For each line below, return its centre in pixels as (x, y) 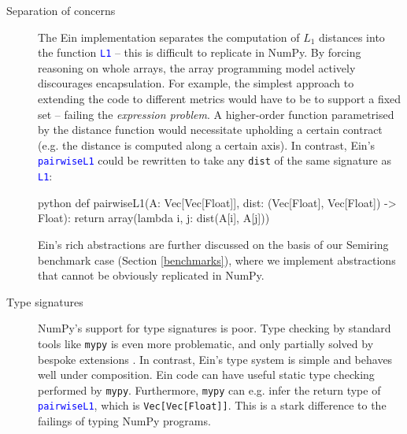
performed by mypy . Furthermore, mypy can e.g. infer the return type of (209, 389)
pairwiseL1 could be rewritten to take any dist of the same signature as (215, 160)
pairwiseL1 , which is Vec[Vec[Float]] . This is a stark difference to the (212, 405)
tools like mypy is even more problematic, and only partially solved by (206, 343)
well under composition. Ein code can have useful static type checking (206, 375)
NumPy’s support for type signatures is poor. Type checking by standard (215, 328)
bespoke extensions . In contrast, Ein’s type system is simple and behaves (215, 359)
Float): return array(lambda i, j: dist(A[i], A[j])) (154, 218)
